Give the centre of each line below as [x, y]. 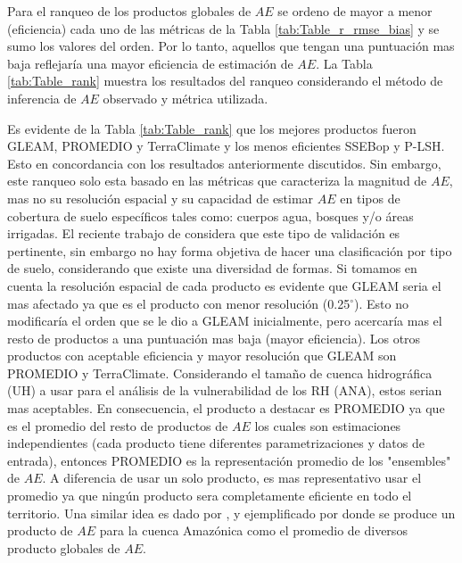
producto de [40, 530]
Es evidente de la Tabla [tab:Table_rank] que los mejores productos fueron [212, 128]
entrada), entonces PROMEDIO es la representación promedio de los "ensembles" [229, 460]
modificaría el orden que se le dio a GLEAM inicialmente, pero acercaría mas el [225, 321]
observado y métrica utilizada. [186, 98]
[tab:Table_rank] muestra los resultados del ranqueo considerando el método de [225, 81]
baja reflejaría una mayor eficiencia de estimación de [150, 63]
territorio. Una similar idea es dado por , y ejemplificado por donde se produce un [231, 513]
